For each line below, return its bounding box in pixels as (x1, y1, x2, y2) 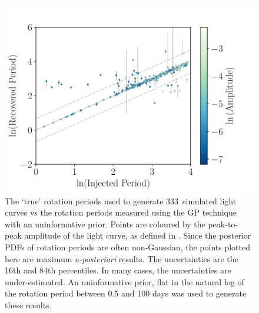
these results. (5, 298, 52, 311)
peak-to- (208, 217, 238, 230)
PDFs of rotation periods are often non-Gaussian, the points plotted (5, 240, 250, 253)
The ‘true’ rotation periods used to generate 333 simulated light (5, 194, 237, 207)
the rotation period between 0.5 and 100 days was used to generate (5, 287, 247, 299)
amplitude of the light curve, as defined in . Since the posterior (24, 229, 251, 242)
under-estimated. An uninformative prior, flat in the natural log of (5, 275, 244, 288)
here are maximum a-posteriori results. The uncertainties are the (5, 252, 238, 265)
